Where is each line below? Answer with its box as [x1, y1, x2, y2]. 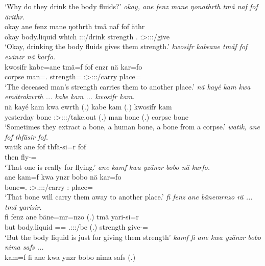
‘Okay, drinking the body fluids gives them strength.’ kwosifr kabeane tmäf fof [5, 41, 248, 52]
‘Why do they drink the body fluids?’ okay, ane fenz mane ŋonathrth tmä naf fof [5, 1, 258, 11]
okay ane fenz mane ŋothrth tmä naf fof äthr [5, 21, 145, 32]
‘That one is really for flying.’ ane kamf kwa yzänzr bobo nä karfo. [5, 161, 210, 172]
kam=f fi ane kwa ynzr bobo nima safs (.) [5, 251, 136, 262]
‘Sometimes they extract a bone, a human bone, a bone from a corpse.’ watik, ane [5, 121, 260, 132]
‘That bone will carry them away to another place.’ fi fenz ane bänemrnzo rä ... [5, 191, 253, 202]
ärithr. [5, 11, 25, 21]
